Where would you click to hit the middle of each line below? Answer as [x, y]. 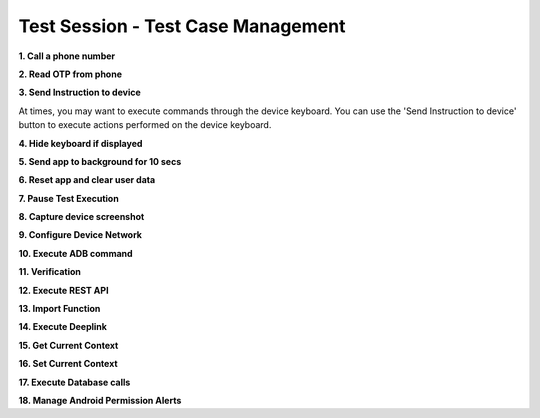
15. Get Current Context [68, 345]
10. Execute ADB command [76, 253]
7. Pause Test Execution [68, 198]
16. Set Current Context [68, 364]
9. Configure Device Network [80, 235]
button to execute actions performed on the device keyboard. [145, 125]
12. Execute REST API [63, 290]
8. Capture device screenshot [81, 217]
